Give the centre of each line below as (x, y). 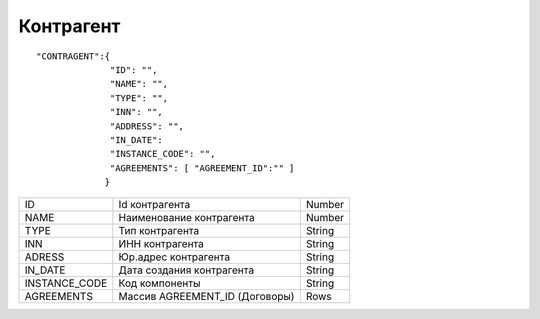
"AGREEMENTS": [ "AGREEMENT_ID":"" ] (202, 168)
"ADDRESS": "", (147, 126)
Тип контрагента (159, 231)
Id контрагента (154, 205)
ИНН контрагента (161, 244)
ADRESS (44, 257)
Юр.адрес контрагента (174, 257)
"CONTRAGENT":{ (73, 56)
